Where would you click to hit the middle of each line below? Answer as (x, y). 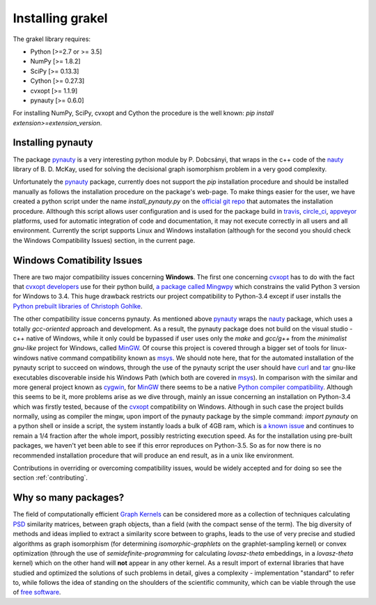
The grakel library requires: (52, 39)
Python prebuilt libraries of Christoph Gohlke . (78, 306)
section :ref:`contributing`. (50, 478)
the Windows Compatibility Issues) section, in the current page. (104, 240)
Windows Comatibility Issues (78, 260)
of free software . (37, 592)
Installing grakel (60, 18)
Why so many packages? (69, 498)
